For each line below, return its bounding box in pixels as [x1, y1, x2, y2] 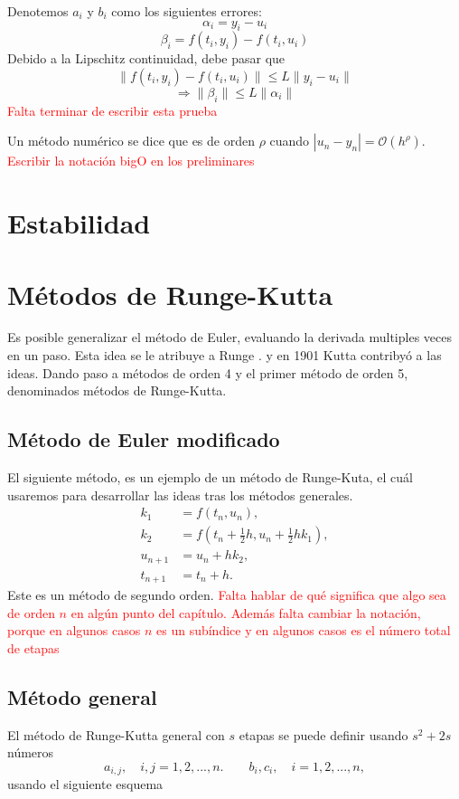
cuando [269, 131, 310, 150]
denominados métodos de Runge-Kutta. [7, 381, 227, 400]
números [7, 743, 54, 762]
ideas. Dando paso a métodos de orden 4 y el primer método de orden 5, [7, 363, 408, 382]
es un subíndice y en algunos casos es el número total [156, 621, 451, 640]
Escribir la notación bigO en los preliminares [7, 151, 255, 170]
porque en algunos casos [7, 621, 141, 640]
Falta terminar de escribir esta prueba [7, 100, 218, 119]
